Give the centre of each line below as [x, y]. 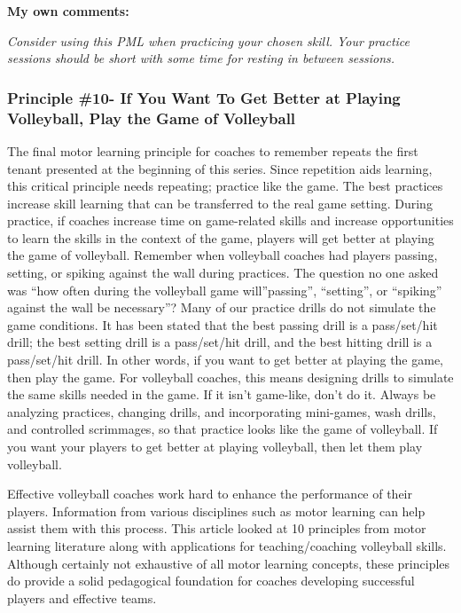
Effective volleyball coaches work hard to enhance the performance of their [210, 494]
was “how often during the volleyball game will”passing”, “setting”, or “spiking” [225, 290]
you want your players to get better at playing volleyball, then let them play [215, 447]
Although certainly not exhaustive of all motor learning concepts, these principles [229, 563]
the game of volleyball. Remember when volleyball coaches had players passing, [223, 255]
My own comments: [68, 11]
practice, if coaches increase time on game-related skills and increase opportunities [230, 220]
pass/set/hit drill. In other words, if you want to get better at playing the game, [226, 360]
